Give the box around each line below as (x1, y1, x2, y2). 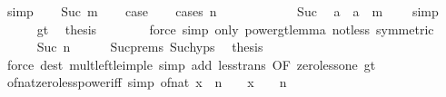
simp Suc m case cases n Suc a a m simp (6, 2, 439, 20)
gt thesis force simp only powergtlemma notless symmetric (36, 19, 434, 38)
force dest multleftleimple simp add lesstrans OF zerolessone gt (6, 54, 376, 73)
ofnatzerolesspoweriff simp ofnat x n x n (6, 73, 287, 92)
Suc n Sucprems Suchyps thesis (36, 37, 263, 56)
